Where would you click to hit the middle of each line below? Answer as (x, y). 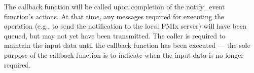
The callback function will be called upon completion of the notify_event (115, 6)
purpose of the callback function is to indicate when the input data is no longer (124, 55)
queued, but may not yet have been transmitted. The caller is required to (115, 35)
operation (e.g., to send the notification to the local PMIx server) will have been (125, 26)
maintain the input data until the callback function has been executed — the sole (127, 45)
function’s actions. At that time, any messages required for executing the (114, 16)
